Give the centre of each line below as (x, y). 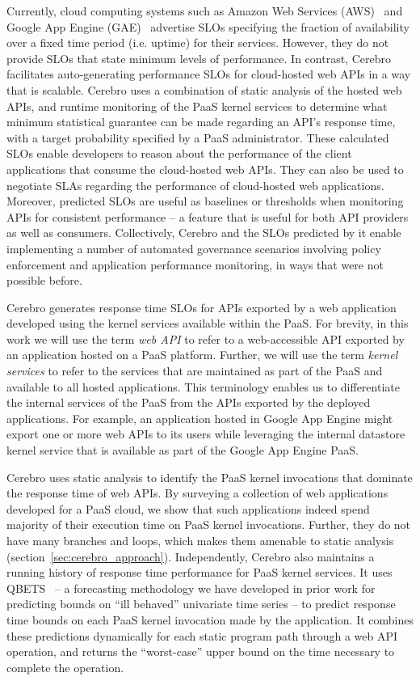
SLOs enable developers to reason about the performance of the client (179, 153)
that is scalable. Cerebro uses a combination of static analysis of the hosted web (204, 89)
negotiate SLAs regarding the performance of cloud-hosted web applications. (195, 185)
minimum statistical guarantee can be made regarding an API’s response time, (201, 122)
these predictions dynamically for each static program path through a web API (202, 635)
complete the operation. (65, 667)
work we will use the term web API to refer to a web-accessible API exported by (206, 338)
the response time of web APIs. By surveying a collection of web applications (197, 493)
